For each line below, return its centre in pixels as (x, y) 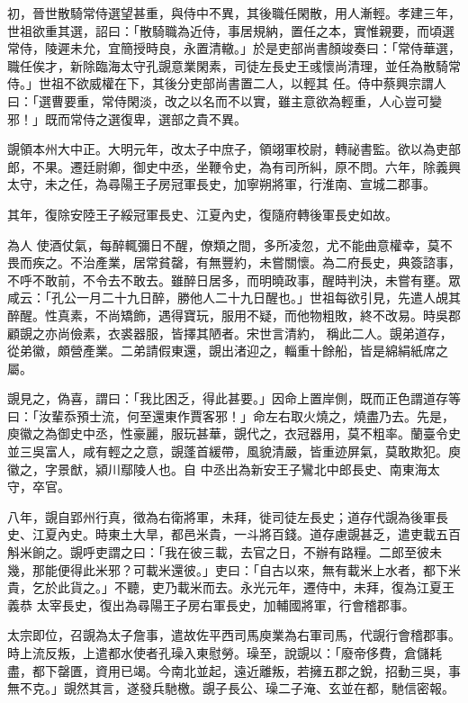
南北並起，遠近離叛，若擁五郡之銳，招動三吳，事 (315, 670)
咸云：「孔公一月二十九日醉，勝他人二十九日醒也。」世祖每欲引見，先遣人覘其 (234, 297)
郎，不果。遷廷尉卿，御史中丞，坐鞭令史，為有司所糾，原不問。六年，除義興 (234, 166)
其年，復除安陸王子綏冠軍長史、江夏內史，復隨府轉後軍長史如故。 (202, 214)
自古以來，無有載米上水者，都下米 (360, 569)
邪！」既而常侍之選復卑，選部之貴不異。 (127, 118)
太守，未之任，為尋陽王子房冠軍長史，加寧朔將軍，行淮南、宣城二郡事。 (221, 184)
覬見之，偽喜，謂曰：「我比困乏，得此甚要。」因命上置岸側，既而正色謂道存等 (234, 398)
